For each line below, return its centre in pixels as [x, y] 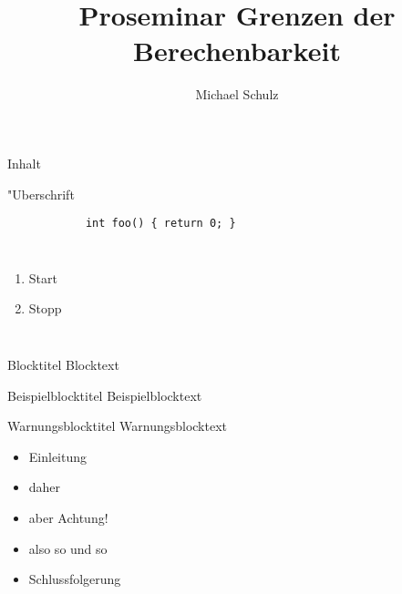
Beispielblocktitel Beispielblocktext [105, 395]
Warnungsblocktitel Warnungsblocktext [118, 426]
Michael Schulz [237, 94]
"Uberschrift [41, 194]
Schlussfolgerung [75, 579]
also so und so [68, 548]
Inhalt [24, 163]
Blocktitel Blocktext [63, 364]
